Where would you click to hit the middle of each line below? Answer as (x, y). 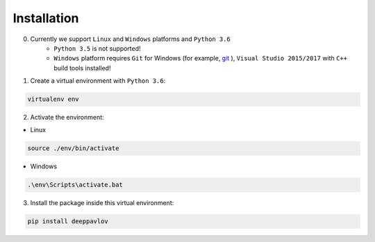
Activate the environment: (67, 118)
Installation (46, 18)
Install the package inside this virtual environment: (102, 203)
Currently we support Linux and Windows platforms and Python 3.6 (130, 39)
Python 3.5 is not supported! (98, 48)
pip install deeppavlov (68, 221)
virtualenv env (53, 99)
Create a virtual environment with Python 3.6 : (98, 81)
